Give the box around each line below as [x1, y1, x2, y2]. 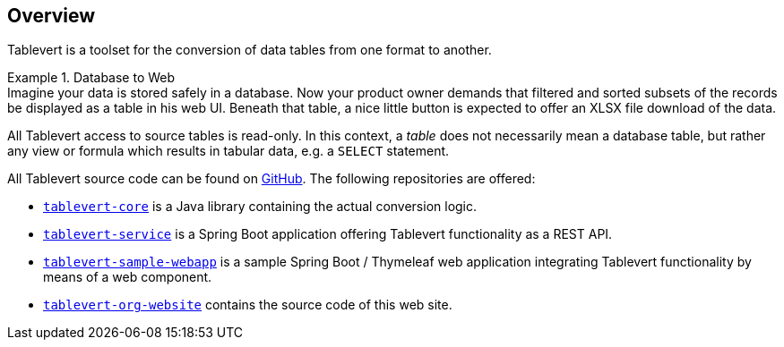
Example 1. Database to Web [7, 70, 176, 86]
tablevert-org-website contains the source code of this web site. [43, 297, 452, 313]
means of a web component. [43, 269, 212, 285]
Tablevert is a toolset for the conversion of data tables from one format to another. [7, 42, 492, 58]
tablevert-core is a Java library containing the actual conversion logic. [43, 199, 478, 215]
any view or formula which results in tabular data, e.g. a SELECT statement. [7, 143, 450, 159]
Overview [7, 4, 96, 27]
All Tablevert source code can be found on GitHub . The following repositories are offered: [7, 171, 536, 187]
